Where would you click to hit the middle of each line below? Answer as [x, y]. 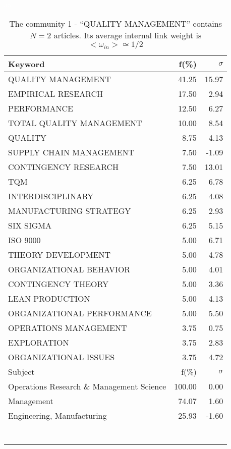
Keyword [26, 64]
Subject [21, 371]
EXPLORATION [39, 342]
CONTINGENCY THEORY [59, 284]
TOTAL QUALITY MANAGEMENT [75, 123]
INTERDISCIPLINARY [51, 196]
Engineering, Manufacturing [57, 415]
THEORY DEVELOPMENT [60, 254]
